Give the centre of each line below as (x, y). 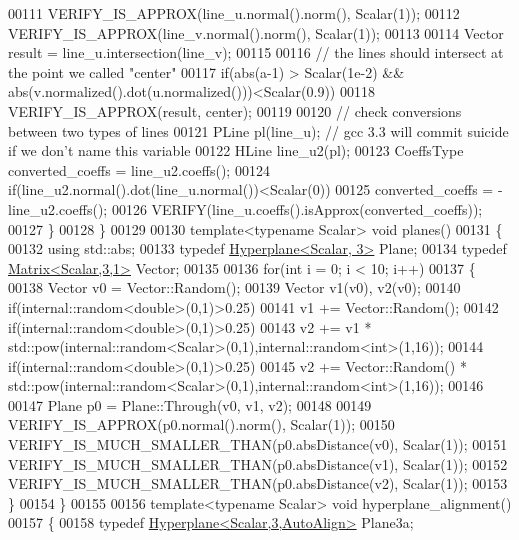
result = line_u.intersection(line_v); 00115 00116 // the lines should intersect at (256, 52)
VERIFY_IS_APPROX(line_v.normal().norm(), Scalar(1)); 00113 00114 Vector (256, 32)
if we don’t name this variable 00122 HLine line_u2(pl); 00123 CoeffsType (236, 150)
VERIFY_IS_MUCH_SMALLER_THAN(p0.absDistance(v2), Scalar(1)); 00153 (258, 483)
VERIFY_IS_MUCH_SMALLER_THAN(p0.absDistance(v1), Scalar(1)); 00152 (258, 463)
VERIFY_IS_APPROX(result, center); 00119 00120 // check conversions (235, 110)
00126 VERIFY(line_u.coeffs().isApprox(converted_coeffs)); (297, 208)
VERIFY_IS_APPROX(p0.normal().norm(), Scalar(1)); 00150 (201, 424)
